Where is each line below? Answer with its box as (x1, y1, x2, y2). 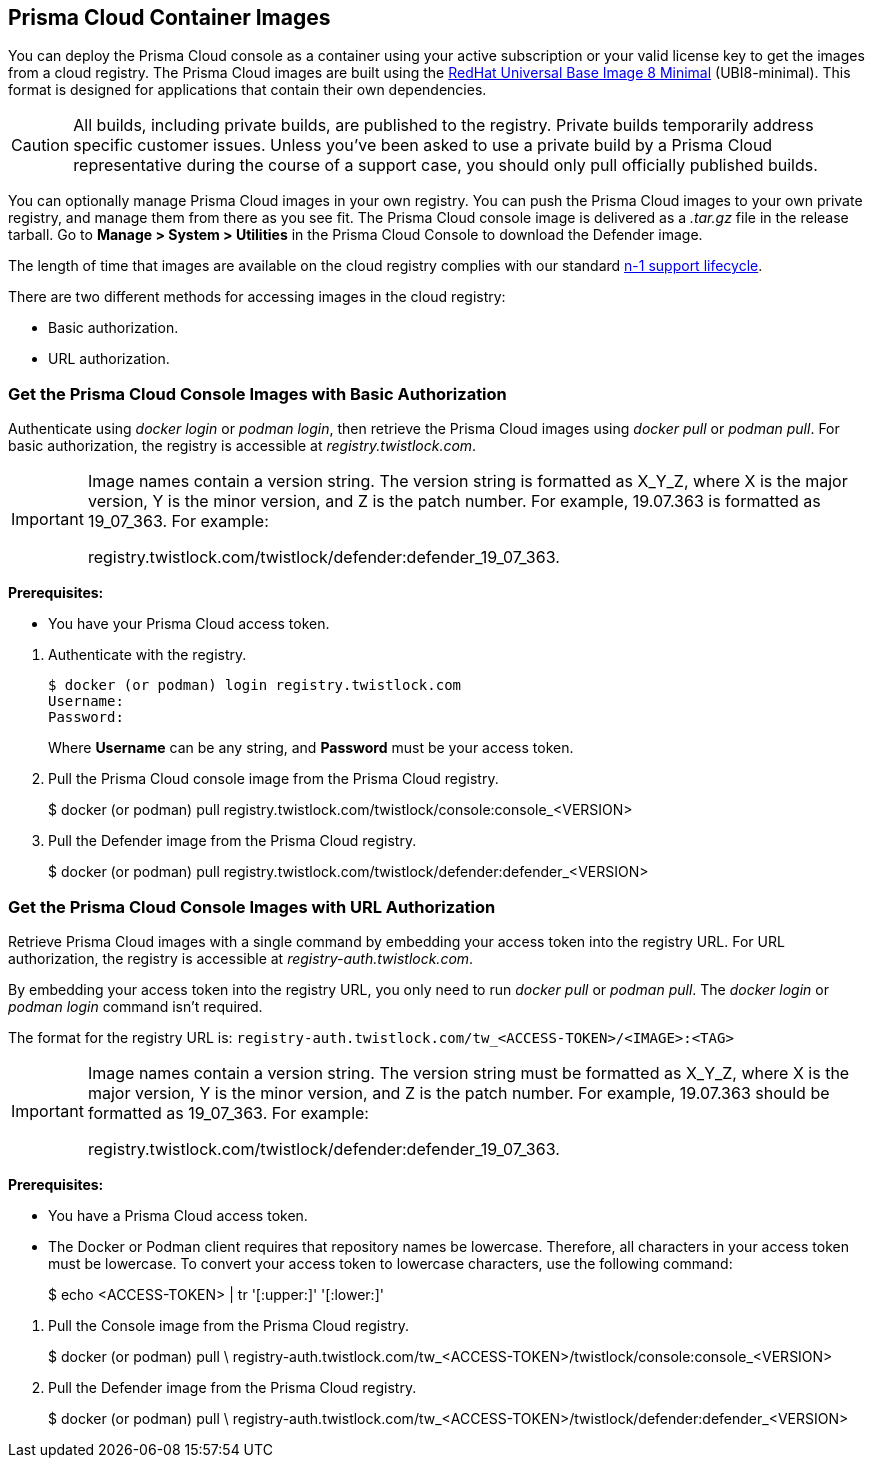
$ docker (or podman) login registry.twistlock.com (48, 677, 462, 694)
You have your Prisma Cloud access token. (48, 615, 330, 633)
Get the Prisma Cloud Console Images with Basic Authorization (8, 383, 507, 404)
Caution (11, 135, 70, 156)
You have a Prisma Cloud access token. (48, 1206, 308, 1224)
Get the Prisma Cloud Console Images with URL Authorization (8, 896, 496, 917)
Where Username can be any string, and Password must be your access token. (48, 739, 574, 757)
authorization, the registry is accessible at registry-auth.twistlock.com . (8, 949, 474, 967)
